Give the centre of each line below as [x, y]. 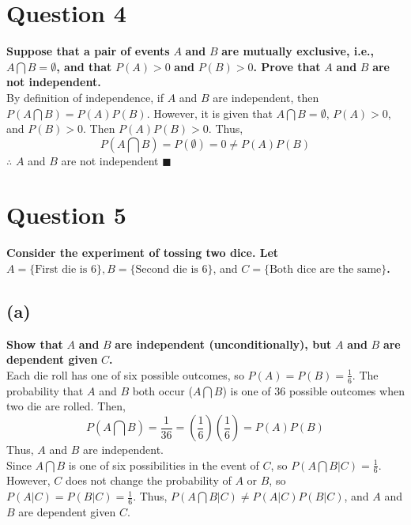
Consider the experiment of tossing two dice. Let [143, 253]
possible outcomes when [347, 390]
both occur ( [162, 390]
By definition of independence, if [85, 97]
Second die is [167, 270]
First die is [61, 270]
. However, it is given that [209, 113]
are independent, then [266, 97]
